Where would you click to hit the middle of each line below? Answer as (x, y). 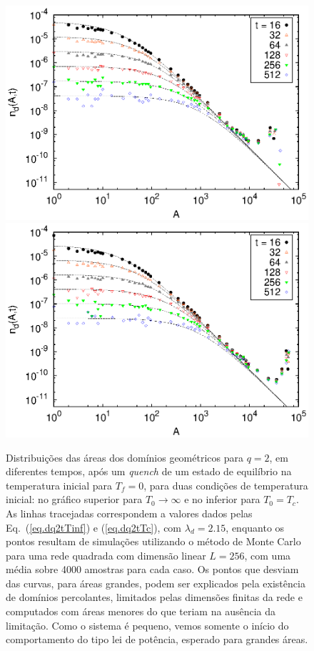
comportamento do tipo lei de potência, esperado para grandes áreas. (157, 639)
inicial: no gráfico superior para (74, 499)
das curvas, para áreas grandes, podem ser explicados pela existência (156, 583)
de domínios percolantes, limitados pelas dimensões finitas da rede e (154, 597)
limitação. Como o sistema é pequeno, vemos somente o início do (147, 625)
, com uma (268, 555)
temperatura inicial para (59, 485)
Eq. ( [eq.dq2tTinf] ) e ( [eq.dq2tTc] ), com (94, 527)
